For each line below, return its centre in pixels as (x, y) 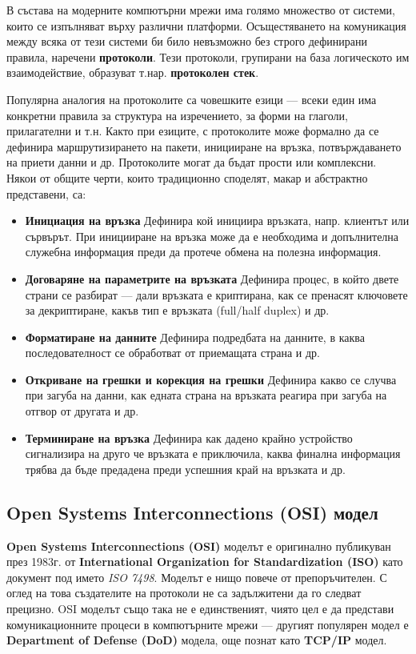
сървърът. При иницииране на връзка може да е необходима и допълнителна (212, 236)
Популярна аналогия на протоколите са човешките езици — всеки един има (192, 99)
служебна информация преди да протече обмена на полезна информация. (203, 252)
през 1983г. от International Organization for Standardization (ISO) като (205, 562)
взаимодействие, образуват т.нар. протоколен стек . (133, 72)
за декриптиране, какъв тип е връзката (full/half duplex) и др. (177, 310)
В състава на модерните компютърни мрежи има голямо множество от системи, (201, 10)
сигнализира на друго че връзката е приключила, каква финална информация (213, 453)
